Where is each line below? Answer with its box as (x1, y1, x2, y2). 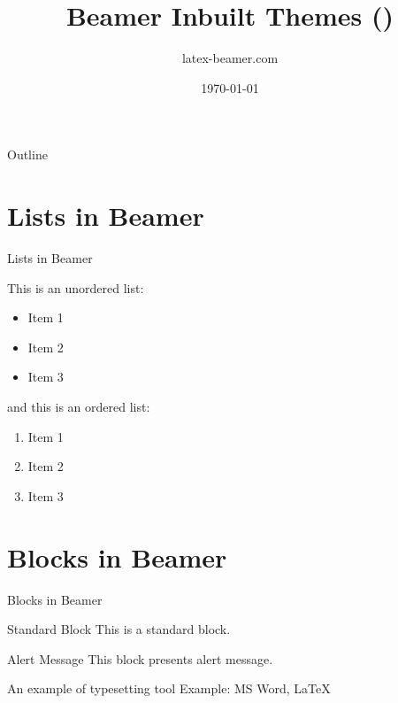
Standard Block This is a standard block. (7, 620, 231, 638)
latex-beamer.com (181, 49, 279, 67)
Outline (7, 145, 48, 164)
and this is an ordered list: (7, 398, 150, 415)
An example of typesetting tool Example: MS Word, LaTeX (7, 679, 331, 698)
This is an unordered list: (7, 278, 144, 297)
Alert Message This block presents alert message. (7, 649, 273, 668)
